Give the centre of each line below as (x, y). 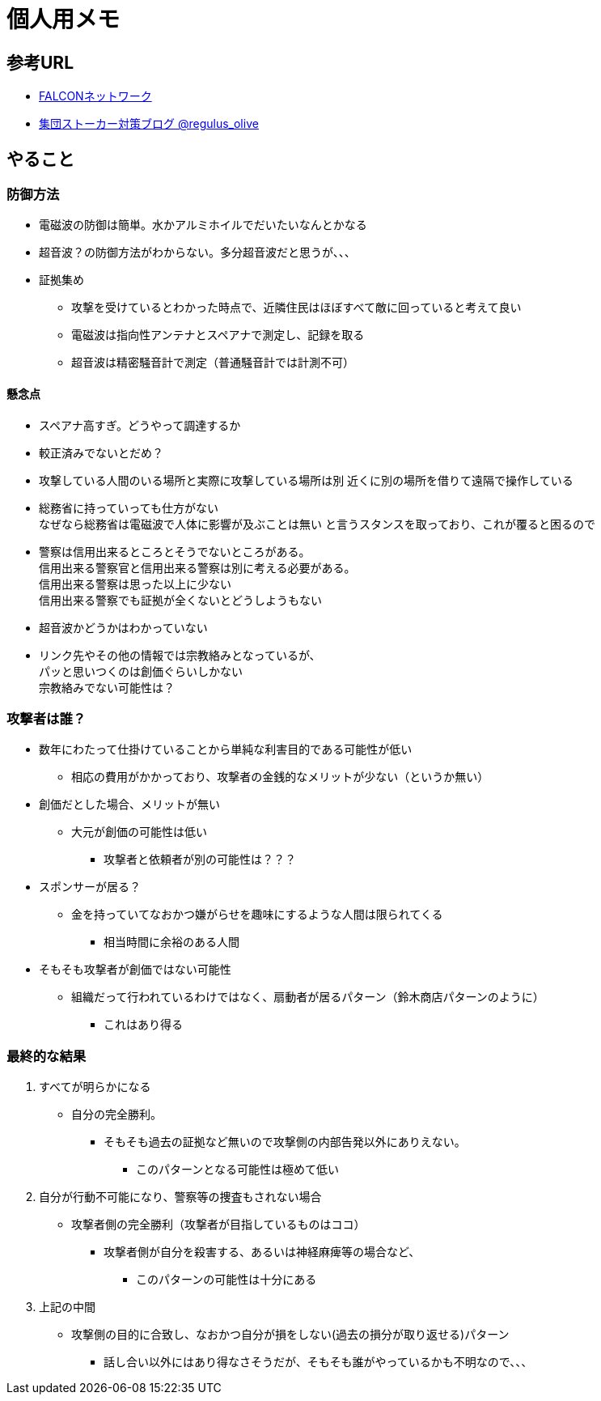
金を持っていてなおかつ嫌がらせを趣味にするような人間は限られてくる (257, 915)
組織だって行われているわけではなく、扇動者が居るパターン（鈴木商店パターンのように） (308, 997)
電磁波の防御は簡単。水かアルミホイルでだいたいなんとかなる (203, 225)
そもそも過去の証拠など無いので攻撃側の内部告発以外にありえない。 (285, 1142)
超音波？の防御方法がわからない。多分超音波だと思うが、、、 (197, 253)
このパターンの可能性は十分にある (226, 1280)
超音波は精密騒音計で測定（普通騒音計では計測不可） (213, 363)
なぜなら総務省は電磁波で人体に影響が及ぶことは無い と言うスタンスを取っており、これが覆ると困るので (317, 524)
